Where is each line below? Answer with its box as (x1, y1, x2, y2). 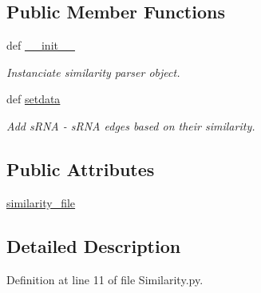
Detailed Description (6, 233, 181, 258)
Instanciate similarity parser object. (6, 63, 180, 80)
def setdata (6, 90, 61, 107)
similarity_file (6, 194, 76, 211)
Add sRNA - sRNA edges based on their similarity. (6, 117, 255, 134)
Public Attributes (6, 156, 155, 181)
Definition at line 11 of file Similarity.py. (6, 271, 204, 287)
